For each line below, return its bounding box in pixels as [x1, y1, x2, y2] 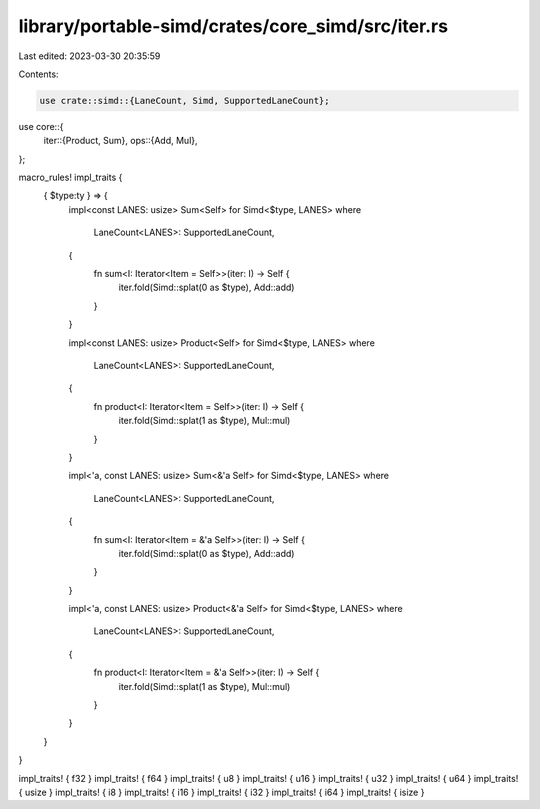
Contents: [18, 68, 59, 80]
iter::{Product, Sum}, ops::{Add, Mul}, [43, 135, 199, 147]
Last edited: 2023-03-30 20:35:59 [18, 50, 161, 62]
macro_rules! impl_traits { [18, 171, 123, 184]
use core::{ [18, 120, 64, 132]
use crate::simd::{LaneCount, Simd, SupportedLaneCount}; [39, 95, 330, 106]
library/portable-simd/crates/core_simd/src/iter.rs [18, 15, 449, 37]
